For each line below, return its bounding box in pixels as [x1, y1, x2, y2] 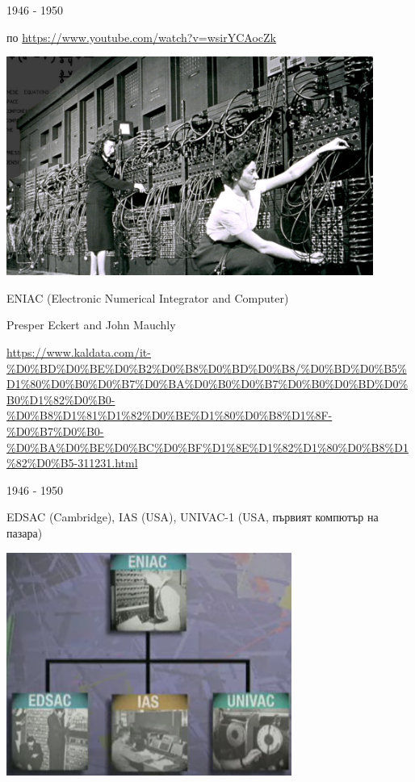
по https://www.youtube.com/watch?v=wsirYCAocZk [6, 28, 276, 45]
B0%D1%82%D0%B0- [6, 391, 115, 408]
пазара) [6, 524, 43, 541]
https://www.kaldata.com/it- [6, 344, 151, 361]
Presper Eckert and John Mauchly [6, 316, 176, 333]
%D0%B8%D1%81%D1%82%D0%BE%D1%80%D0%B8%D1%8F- [6, 407, 333, 424]
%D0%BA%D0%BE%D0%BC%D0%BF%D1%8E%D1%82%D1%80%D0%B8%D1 [6, 438, 409, 455]
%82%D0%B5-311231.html [6, 454, 138, 471]
